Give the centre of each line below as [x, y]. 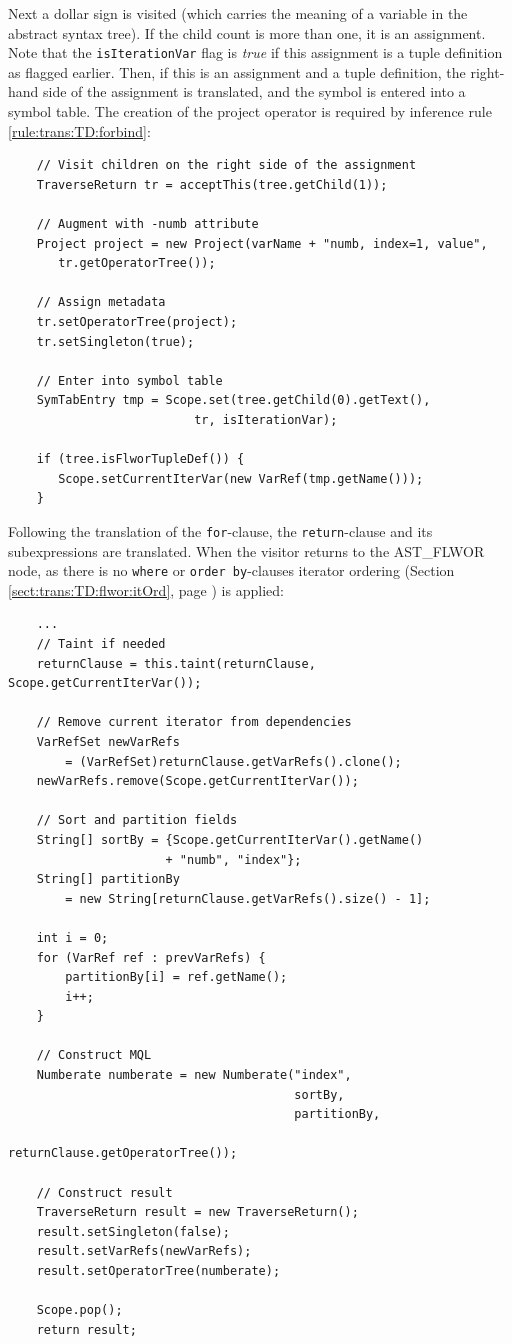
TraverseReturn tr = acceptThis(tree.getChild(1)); [212, 184]
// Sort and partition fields [137, 820]
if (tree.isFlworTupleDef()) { [140, 459]
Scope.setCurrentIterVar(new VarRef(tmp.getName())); [241, 478]
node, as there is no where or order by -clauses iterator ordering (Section [231, 570]
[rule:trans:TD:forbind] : [79, 130]
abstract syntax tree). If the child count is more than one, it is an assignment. [247, 32]
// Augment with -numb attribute [147, 224]
